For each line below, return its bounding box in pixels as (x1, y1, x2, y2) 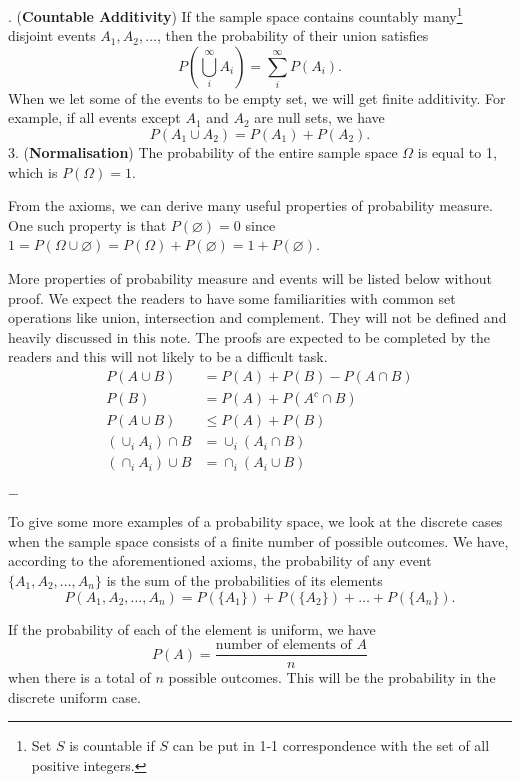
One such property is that (8, 214, 167, 235)
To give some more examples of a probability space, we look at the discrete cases (8, 511, 503, 532)
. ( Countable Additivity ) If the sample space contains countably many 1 (8, 3, 463, 26)
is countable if (69, 735, 155, 756)
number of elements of (215, 638, 352, 653)
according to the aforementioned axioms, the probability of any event (8, 550, 432, 571)
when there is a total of (8, 667, 151, 688)
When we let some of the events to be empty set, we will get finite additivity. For (8, 87, 506, 108)
